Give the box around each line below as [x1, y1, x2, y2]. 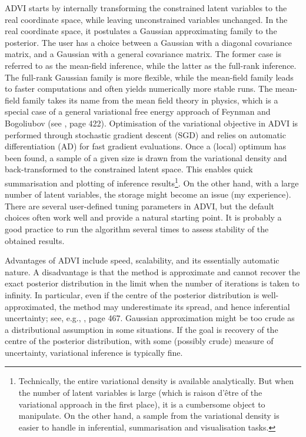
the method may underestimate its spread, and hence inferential [59, 300, 290, 312]
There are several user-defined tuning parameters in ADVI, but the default [5, 199, 274, 212]
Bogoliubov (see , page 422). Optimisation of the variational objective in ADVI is [5, 116, 298, 129]
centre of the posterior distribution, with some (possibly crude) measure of [5, 335, 274, 347]
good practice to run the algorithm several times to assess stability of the [5, 222, 269, 235]
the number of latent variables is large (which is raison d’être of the [18, 386, 262, 399]
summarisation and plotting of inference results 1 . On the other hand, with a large [5, 175, 299, 189]
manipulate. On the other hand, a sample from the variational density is [18, 409, 280, 422]
